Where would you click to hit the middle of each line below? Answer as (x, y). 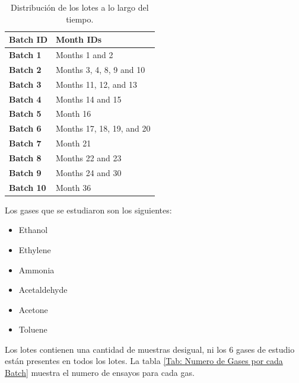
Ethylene (35, 249)
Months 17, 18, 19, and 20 (103, 128)
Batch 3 (25, 84)
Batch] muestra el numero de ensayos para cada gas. (100, 373)
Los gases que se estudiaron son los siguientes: (88, 210)
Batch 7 (25, 143)
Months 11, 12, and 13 (96, 84)
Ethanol (33, 230)
